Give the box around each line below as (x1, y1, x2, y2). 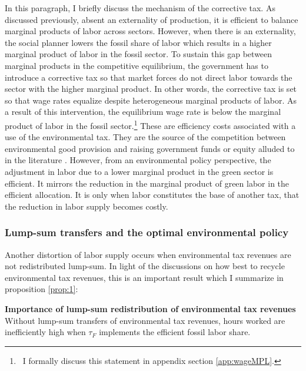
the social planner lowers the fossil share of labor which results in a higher (5, 36, 272, 48)
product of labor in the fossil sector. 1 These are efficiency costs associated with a (5, 117, 296, 131)
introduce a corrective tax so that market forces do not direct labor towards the (5, 71, 292, 83)
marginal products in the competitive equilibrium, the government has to (5, 59, 268, 71)
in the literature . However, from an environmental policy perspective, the (5, 154, 271, 166)
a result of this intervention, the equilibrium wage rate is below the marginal (5, 105, 281, 118)
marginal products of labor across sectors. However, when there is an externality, (5, 25, 296, 37)
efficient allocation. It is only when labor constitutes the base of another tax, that (5, 188, 300, 201)
